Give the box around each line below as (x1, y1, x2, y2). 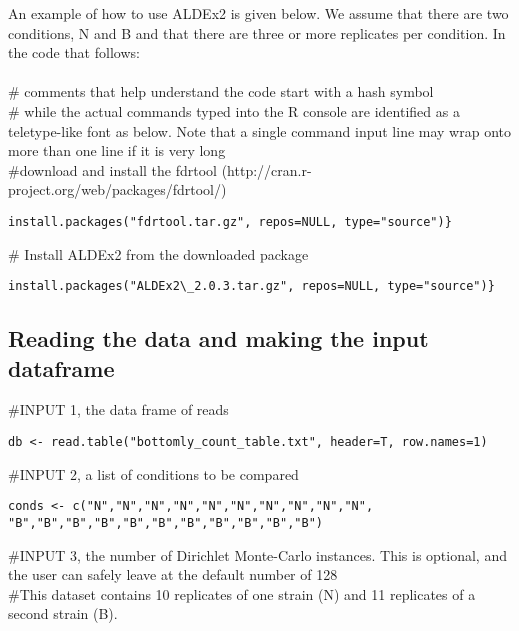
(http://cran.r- (221, 159, 312, 180)
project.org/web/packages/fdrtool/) (8, 179, 227, 200)
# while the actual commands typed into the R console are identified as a (8, 100, 460, 121)
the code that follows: (8, 42, 140, 63)
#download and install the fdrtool (8, 159, 217, 180)
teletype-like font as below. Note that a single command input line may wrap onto (8, 120, 512, 141)
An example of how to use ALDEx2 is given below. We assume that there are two (8, 3, 509, 23)
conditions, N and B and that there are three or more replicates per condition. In (8, 22, 506, 43)
